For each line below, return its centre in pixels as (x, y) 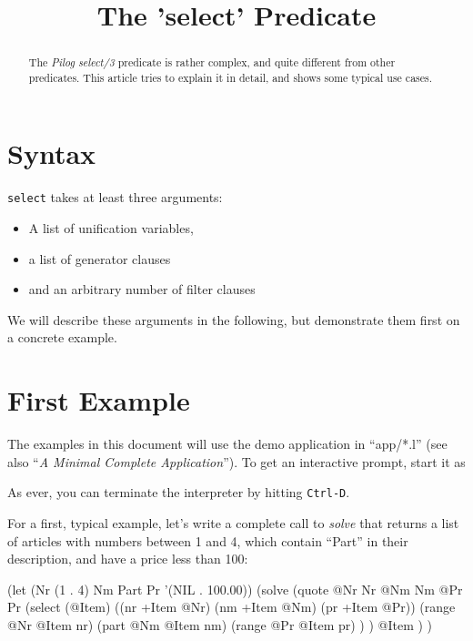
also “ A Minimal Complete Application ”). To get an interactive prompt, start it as (236, 461)
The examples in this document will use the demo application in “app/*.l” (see (227, 444)
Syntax (52, 153)
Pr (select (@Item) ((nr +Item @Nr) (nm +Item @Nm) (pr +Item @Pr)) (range (231, 607)
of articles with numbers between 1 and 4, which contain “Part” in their (208, 540)
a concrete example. (62, 337)
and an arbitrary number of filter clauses (142, 289)
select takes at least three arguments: (115, 197)
